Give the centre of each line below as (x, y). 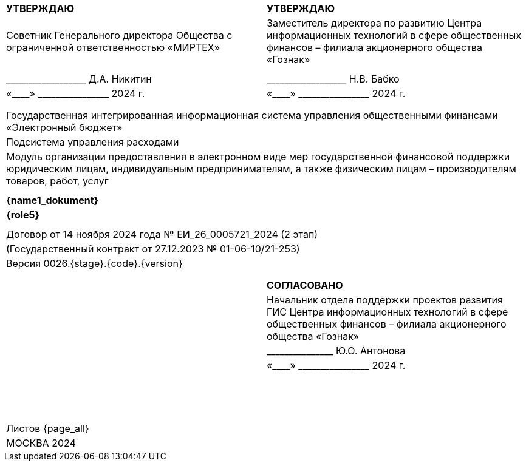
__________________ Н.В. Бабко (333, 79)
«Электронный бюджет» (64, 127)
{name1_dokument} (53, 200)
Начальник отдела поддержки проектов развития (385, 300)
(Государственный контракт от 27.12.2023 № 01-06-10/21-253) (153, 249)
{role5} (23, 215)
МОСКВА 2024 (41, 443)
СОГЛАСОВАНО (305, 285)
